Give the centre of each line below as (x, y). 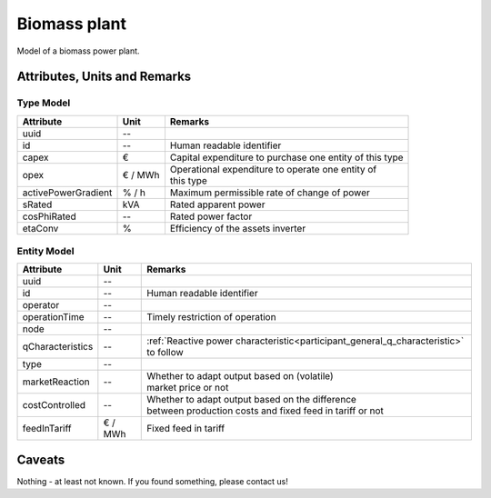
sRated (37, 204)
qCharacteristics (58, 347)
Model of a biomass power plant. (78, 51)
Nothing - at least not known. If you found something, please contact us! (152, 481)
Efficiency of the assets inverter (238, 228)
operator (41, 305)
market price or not (188, 388)
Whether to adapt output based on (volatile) (240, 376)
